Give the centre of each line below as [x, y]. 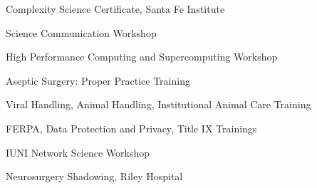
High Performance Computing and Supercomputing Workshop [142, 57]
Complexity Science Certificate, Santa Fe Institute [115, 9]
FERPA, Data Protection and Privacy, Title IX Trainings [131, 128]
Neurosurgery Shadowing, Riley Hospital [94, 176]
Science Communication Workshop [81, 32]
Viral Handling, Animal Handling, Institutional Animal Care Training [158, 104]
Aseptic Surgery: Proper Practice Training [98, 80]
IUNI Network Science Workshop [78, 152]
